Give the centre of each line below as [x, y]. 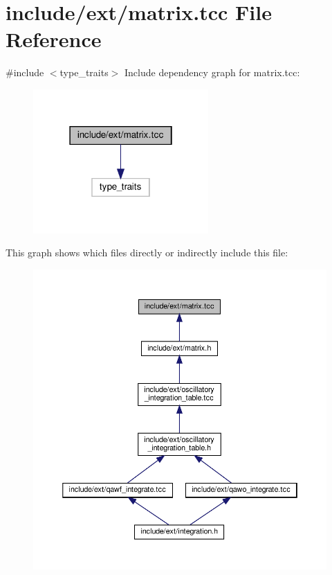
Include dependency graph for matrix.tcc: [212, 72]
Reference [54, 39]
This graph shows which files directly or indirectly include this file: [147, 253]
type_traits [84, 72]
